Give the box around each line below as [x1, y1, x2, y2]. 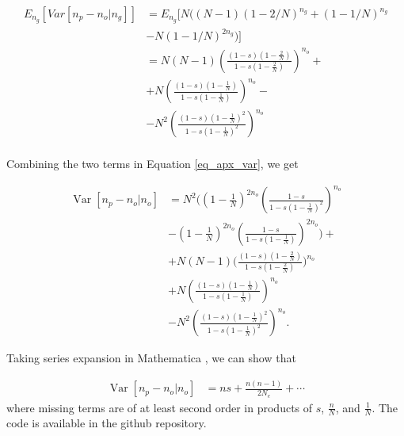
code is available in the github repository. [6, 415, 207, 431]
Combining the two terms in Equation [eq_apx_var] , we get [6, 155, 299, 172]
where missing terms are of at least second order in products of [6, 399, 313, 415]
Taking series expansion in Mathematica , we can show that [6, 350, 296, 366]
